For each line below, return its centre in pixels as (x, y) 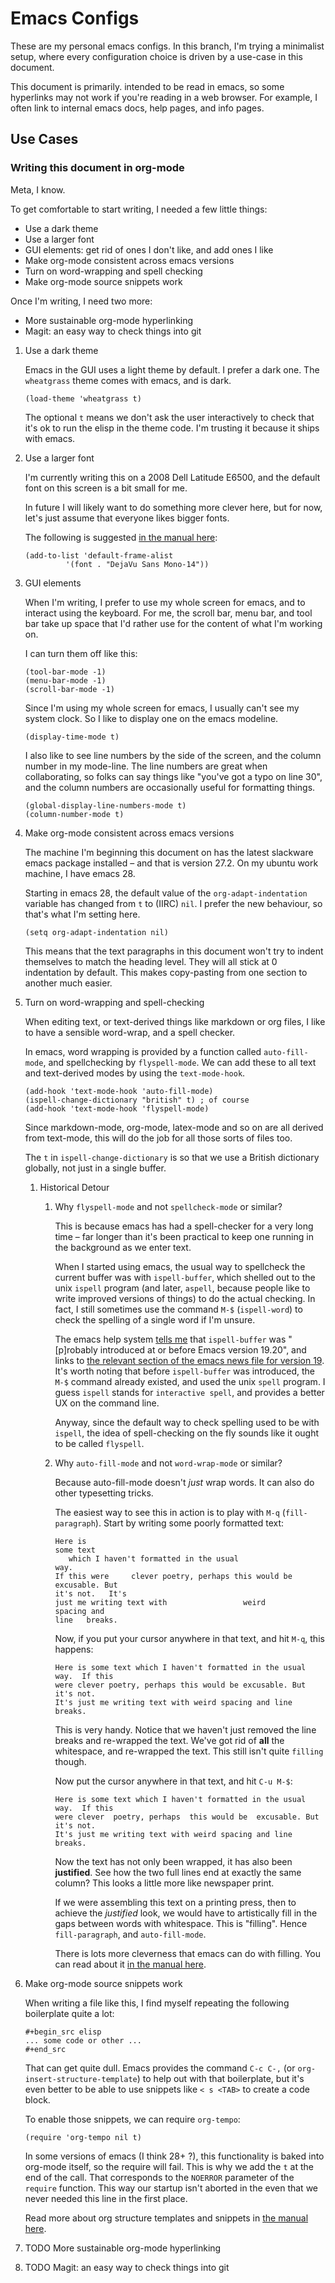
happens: (74, 1649)
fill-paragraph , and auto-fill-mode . (130, 1934)
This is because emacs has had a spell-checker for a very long (184, 1226)
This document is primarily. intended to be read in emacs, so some (147, 86)
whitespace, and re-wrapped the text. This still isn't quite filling (189, 1751)
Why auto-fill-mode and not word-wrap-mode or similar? (168, 1463)
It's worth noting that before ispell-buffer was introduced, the (184, 1371)
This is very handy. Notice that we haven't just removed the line (185, 1729)
